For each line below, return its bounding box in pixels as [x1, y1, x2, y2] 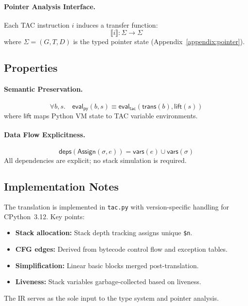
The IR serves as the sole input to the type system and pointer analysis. [4, 292, 219, 303]
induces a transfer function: [76, 19, 158, 30]
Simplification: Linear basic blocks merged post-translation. [15, 260, 199, 270]
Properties [4, 60, 58, 75]
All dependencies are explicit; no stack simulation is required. [4, 155, 187, 165]
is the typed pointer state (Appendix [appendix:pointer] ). [73, 36, 245, 47]
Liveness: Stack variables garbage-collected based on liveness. [15, 276, 201, 287]
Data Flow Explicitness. [4, 129, 86, 140]
